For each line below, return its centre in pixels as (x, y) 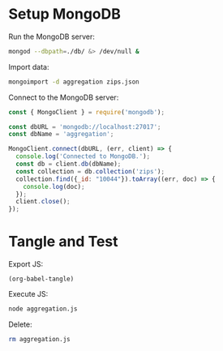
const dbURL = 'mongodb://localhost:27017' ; (85, 126)
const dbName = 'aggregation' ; (61, 135)
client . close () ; (43, 202)
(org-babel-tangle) (41, 279)
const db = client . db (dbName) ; (69, 164)
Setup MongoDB (65, 14)
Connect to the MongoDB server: (64, 97)
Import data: (29, 66)
